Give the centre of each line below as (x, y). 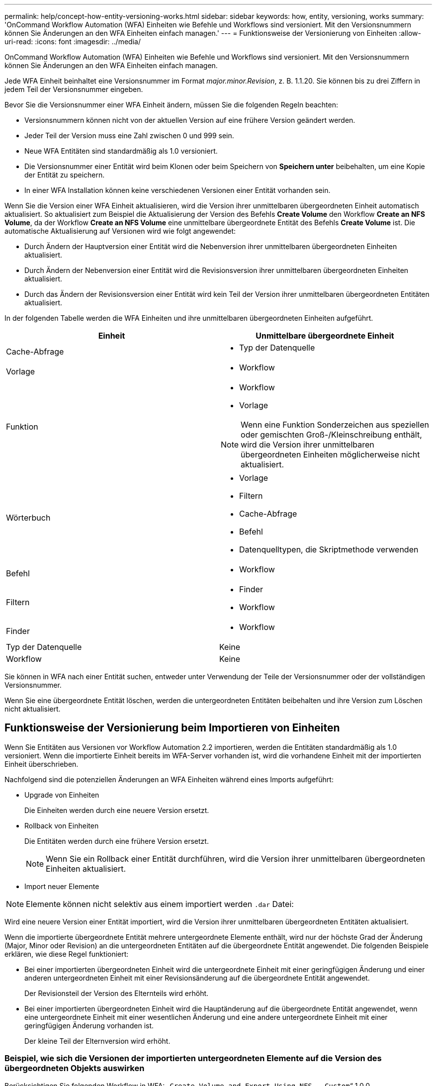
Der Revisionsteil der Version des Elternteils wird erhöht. (117, 993)
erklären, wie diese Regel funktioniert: (67, 954)
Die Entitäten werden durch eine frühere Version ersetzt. (117, 841)
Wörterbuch (28, 518)
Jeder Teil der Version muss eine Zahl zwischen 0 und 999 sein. (129, 136)
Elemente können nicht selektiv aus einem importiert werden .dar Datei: (160, 904)
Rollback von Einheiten (62, 825)
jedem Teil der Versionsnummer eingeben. (74, 89)
